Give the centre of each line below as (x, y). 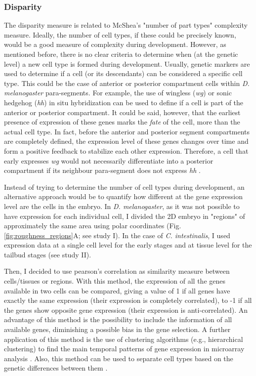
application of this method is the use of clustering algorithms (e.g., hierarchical (124, 339)
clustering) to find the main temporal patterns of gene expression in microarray (124, 349)
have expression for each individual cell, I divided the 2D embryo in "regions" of (125, 216)
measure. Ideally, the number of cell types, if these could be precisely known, (120, 34)
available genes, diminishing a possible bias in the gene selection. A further (117, 329)
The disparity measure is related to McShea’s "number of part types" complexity (126, 25)
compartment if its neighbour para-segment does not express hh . (102, 170)
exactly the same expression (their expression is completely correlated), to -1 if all (128, 300)
